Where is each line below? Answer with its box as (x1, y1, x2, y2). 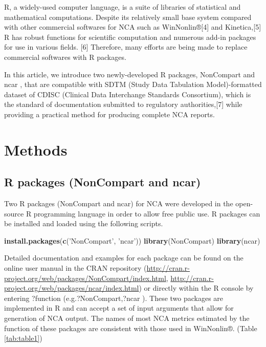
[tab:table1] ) (4, 333, 42, 343)
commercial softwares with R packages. (4, 51, 126, 62)
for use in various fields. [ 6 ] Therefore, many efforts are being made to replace (4, 41, 248, 52)
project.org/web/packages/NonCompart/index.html (4, 272, 166, 283)
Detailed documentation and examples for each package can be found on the (4, 252, 243, 263)
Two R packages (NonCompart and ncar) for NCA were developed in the (4, 198, 233, 209)
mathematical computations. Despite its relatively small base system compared (4, 11, 252, 22)
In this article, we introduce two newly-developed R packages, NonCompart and (4, 69, 255, 79)
